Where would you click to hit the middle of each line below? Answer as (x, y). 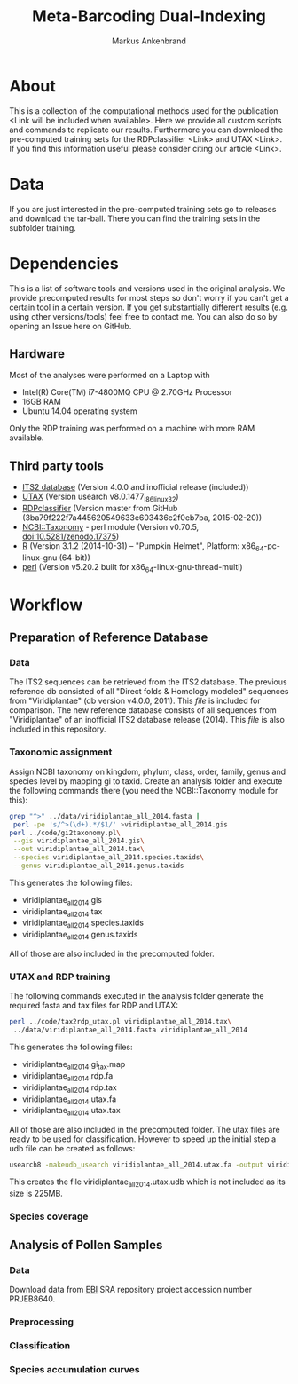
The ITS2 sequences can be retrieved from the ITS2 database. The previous (148, 682)
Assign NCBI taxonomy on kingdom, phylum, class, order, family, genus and (148, 771)
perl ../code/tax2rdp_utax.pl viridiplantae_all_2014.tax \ (121, 1022)
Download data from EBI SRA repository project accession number (131, 1290)
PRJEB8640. (32, 1299)
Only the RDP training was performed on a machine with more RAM (132, 429)
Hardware (37, 354)
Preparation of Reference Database (109, 638)
